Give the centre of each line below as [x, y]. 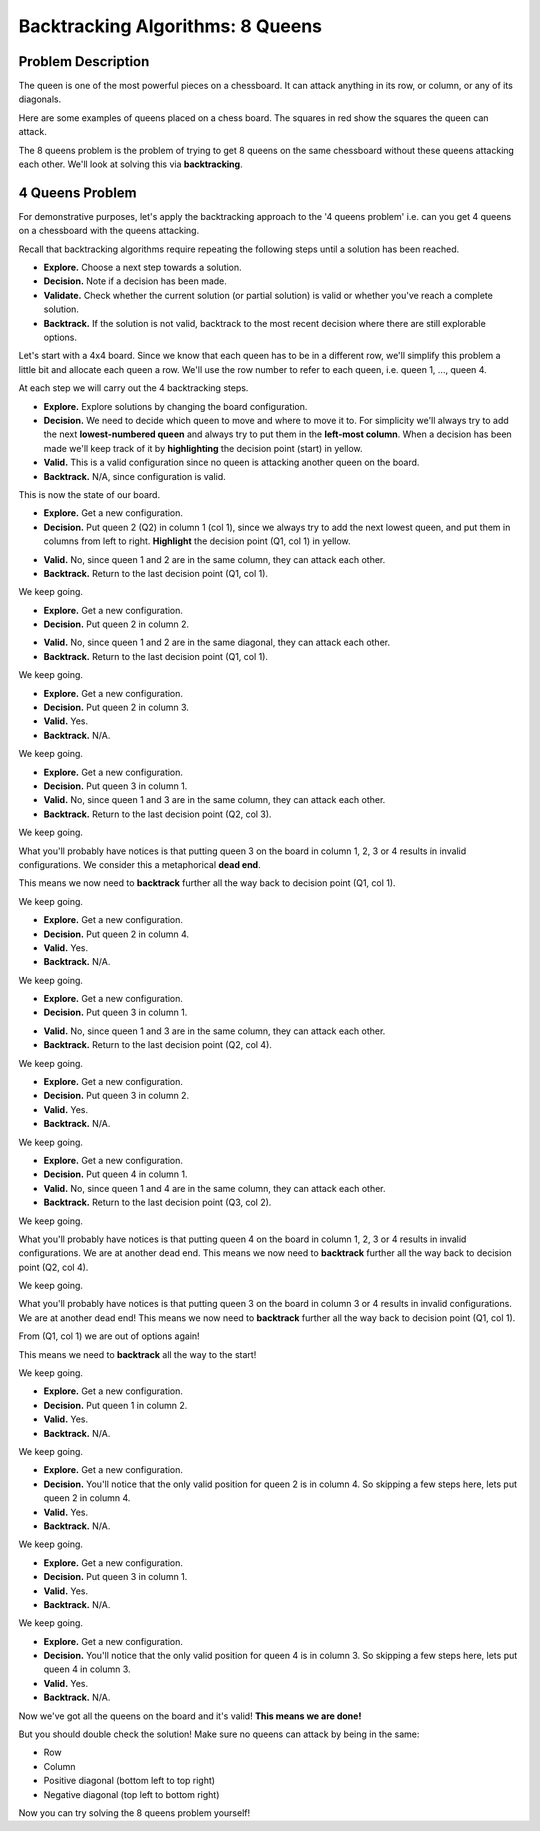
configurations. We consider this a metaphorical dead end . [139, 864]
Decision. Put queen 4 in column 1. [115, 1174]
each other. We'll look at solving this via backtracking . [131, 164]
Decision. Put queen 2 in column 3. [116, 707]
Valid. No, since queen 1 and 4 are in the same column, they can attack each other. [214, 1188]
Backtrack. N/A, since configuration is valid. [135, 476]
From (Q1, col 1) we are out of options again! [109, 1336]
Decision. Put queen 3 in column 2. [116, 1096]
